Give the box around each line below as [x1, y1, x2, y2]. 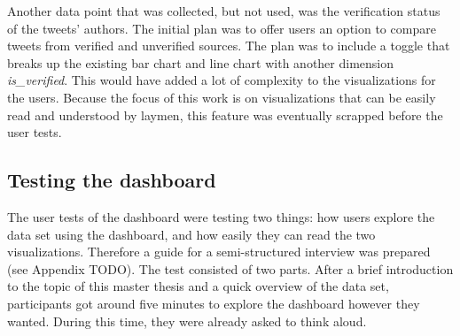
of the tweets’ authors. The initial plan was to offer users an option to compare [7, 19, 436, 37]
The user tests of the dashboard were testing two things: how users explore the [7, 207, 435, 225]
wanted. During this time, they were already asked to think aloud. [7, 311, 367, 330]
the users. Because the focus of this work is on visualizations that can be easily [7, 88, 436, 106]
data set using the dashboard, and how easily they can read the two [7, 225, 376, 243]
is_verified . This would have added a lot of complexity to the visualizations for [7, 71, 436, 89]
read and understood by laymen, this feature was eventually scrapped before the [7, 105, 443, 124]
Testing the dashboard [7, 166, 216, 194]
